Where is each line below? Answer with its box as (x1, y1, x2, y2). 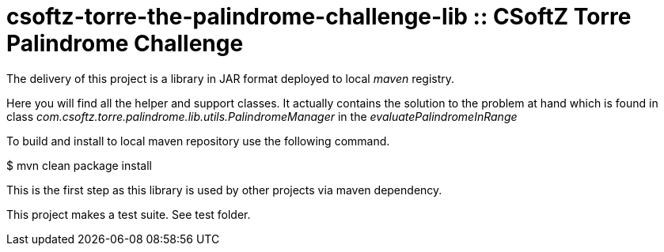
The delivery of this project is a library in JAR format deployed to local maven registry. (6, 71, 455, 85)
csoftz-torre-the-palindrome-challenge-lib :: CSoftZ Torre (6, 3, 632, 30)
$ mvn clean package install (6, 158, 152, 172)
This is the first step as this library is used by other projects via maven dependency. (6, 182, 442, 197)
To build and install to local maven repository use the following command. (6, 134, 390, 148)
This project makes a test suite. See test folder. (6, 207, 251, 221)
